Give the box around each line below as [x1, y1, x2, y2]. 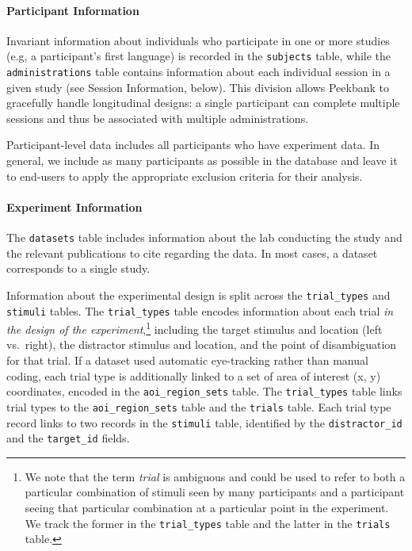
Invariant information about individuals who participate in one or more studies [6, 32, 390, 48]
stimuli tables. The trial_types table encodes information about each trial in [6, 302, 394, 319]
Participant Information [6, 2, 139, 18]
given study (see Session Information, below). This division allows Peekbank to [6, 78, 389, 95]
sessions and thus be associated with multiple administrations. [6, 109, 309, 126]
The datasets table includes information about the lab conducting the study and [6, 229, 402, 246]
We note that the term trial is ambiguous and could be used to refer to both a [25, 468, 406, 484]
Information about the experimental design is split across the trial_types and [6, 286, 391, 303]
